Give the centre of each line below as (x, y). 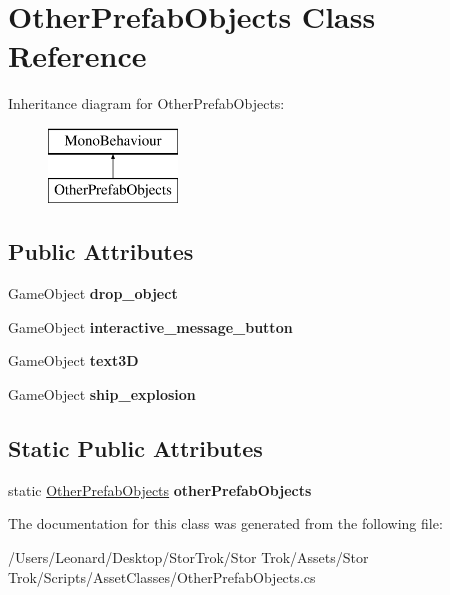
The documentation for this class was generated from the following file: (225, 523)
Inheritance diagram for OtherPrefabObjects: (146, 103)
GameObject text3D (73, 360)
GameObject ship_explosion (102, 394)
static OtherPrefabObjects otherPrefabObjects (160, 489)
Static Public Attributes (135, 448)
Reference (77, 55)
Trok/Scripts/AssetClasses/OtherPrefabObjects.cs (162, 576)
